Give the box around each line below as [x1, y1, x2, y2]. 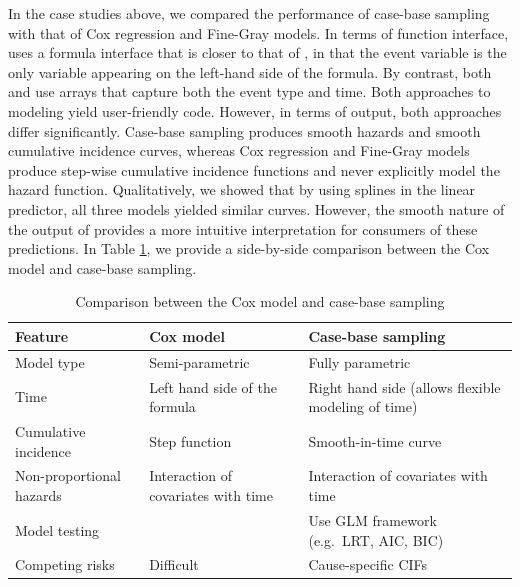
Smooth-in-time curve [308, 430, 442, 451]
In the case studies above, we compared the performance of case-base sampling [8, 3, 490, 23]
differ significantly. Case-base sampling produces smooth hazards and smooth [8, 120, 481, 141]
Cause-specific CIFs [308, 554, 428, 575]
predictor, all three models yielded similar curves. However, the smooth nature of [8, 198, 505, 219]
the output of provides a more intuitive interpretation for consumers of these [8, 218, 478, 239]
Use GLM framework [308, 509, 437, 530]
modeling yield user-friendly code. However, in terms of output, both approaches [8, 100, 502, 121]
